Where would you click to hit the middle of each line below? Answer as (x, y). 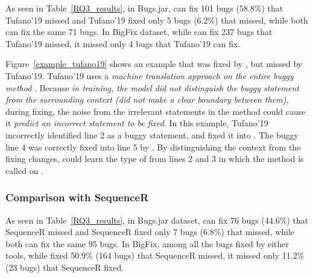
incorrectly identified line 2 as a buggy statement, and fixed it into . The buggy (152, 134)
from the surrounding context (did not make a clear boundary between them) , (147, 99)
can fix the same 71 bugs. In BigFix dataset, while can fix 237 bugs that (139, 32)
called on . (24, 170)
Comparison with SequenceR (77, 197)
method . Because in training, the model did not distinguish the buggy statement (153, 87)
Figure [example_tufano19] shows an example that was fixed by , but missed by (154, 64)
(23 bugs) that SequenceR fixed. (65, 267)
